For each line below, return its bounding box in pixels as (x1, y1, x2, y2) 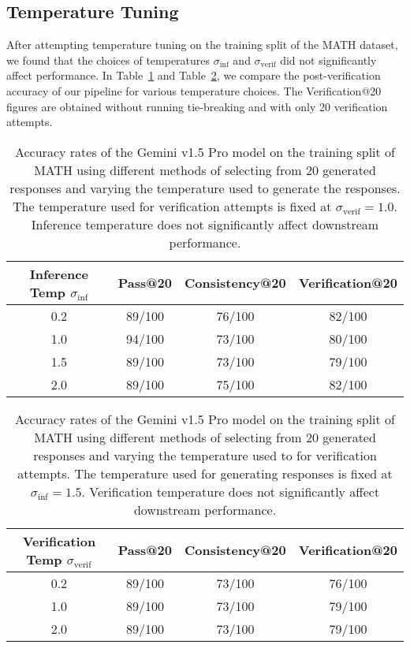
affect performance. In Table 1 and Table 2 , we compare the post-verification (6, 67, 381, 84)
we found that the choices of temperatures (6, 51, 211, 68)
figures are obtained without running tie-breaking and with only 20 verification (6, 98, 388, 114)
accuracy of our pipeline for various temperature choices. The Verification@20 (6, 82, 382, 99)
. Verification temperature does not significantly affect (81, 482, 380, 501)
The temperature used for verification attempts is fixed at (13, 196, 332, 215)
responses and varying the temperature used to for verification (33, 445, 377, 464)
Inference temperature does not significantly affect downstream (31, 214, 379, 233)
